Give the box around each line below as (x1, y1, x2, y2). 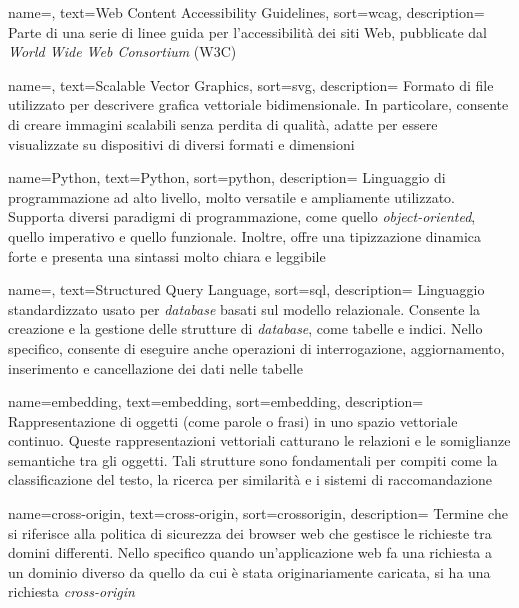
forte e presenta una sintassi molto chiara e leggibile (8, 245, 326, 266)
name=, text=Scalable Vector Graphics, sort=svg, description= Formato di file (8, 74, 494, 95)
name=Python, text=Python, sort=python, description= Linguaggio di (8, 167, 446, 188)
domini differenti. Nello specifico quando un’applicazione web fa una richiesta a (8, 542, 493, 563)
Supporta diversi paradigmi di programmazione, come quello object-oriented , (8, 206, 476, 227)
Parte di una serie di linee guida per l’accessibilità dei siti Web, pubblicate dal (8, 21, 487, 42)
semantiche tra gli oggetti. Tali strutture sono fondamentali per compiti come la (8, 449, 498, 470)
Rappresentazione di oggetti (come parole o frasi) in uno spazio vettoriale (8, 410, 458, 431)
